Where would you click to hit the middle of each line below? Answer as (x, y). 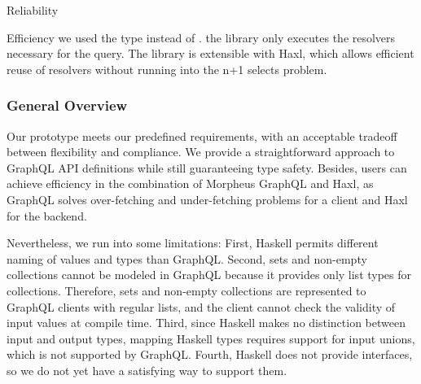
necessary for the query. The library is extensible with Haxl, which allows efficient (210, 53)
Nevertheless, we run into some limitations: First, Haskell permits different (193, 243)
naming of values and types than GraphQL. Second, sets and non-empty (187, 258)
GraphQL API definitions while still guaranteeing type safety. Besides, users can (207, 167)
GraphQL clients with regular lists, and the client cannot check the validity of (201, 306)
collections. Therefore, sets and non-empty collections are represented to (186, 290)
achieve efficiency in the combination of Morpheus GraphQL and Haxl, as (190, 183)
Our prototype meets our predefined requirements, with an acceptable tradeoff (202, 135)
